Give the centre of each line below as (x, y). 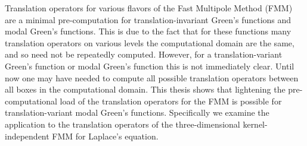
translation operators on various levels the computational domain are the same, (150, 42)
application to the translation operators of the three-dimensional (123, 124)
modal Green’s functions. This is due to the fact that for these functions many (148, 31)
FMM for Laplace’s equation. (105, 136)
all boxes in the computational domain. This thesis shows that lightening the (145, 89)
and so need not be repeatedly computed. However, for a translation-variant (144, 54)
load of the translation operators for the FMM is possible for (171, 101)
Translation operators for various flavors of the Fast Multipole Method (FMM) (149, 8)
